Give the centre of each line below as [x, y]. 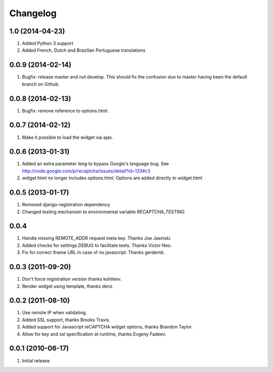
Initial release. [36, 360]
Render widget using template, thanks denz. [68, 286]
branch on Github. [41, 84]
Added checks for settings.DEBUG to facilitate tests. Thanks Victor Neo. [97, 245]
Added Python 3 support [48, 44]
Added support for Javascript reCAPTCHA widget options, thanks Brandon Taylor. [107, 327]
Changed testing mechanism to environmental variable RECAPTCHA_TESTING [103, 212]
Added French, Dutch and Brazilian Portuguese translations [84, 50]
